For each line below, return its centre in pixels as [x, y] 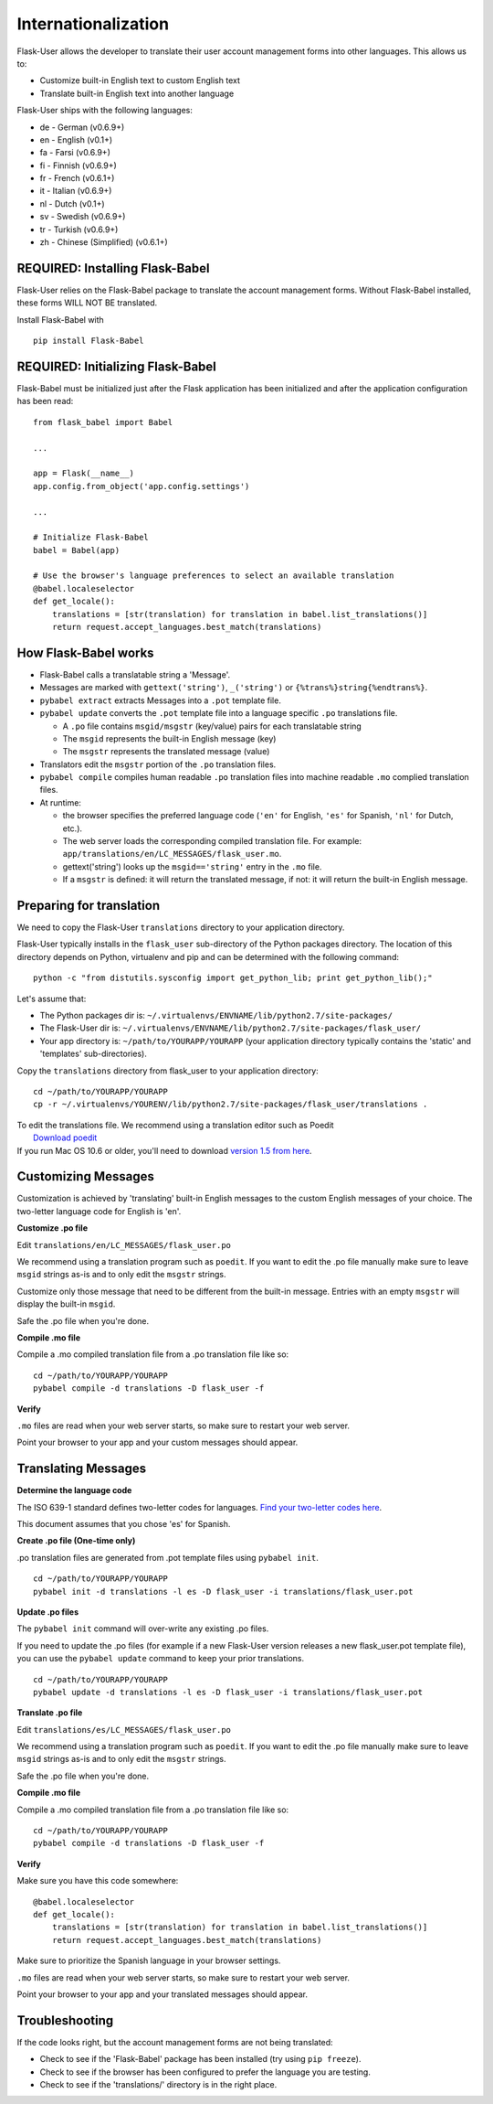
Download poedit [65, 1137]
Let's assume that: [52, 999]
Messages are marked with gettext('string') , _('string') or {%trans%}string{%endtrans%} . [234, 688]
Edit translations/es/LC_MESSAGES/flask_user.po [124, 1729]
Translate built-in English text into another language [137, 93]
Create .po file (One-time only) [76, 1541]
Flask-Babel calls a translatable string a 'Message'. [135, 674]
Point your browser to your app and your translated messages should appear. [162, 1994]
